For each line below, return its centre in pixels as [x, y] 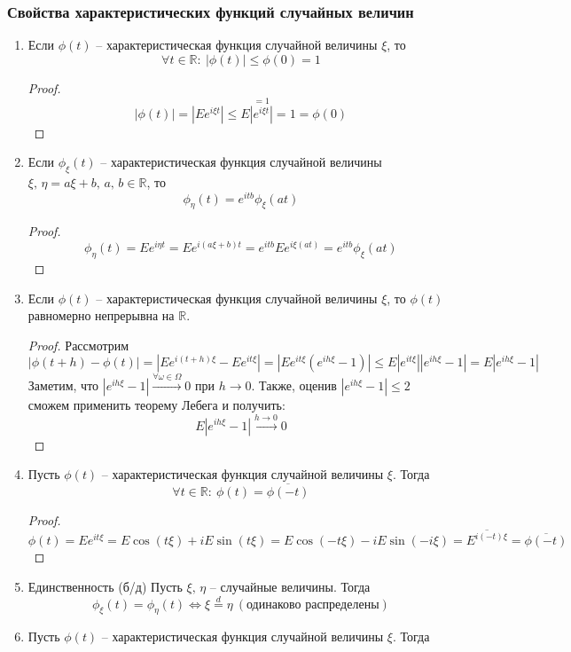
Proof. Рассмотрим [78, 345]
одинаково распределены [313, 605]
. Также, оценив [294, 385]
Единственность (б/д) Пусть [105, 586]
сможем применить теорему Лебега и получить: [156, 405]
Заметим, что [63, 385]
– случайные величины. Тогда [290, 586]
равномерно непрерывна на [101, 315]
